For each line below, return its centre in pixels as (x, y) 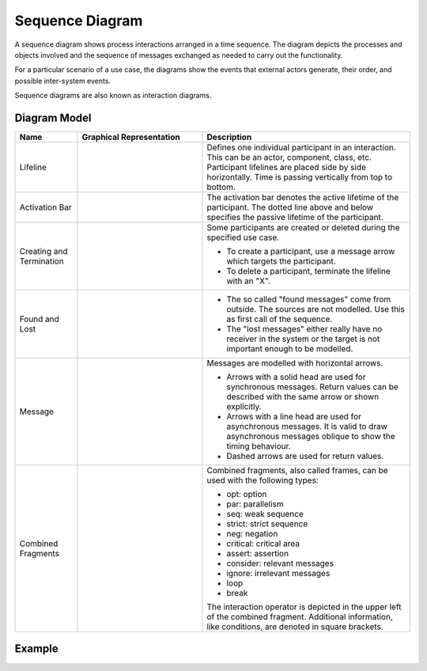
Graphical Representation (131, 137)
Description (229, 137)
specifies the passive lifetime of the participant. (295, 218)
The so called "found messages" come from (309, 299)
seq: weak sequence (265, 514)
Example (36, 649)
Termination (42, 261)
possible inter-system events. (62, 81)
